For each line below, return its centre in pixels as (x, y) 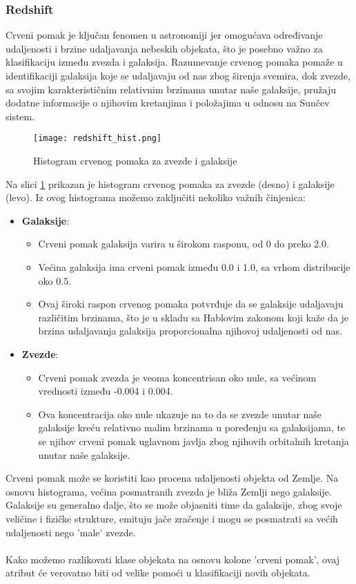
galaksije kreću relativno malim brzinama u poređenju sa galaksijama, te (192, 427)
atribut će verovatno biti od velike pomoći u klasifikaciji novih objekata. (158, 573)
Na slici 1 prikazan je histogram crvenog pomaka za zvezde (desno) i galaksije (170, 183)
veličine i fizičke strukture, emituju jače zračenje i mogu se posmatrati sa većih (172, 518)
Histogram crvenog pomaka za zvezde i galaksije (135, 161)
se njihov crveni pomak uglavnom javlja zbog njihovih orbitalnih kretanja (194, 441)
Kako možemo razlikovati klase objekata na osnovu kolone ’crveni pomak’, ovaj (172, 559)
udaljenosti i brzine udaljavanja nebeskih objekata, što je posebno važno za (164, 48)
